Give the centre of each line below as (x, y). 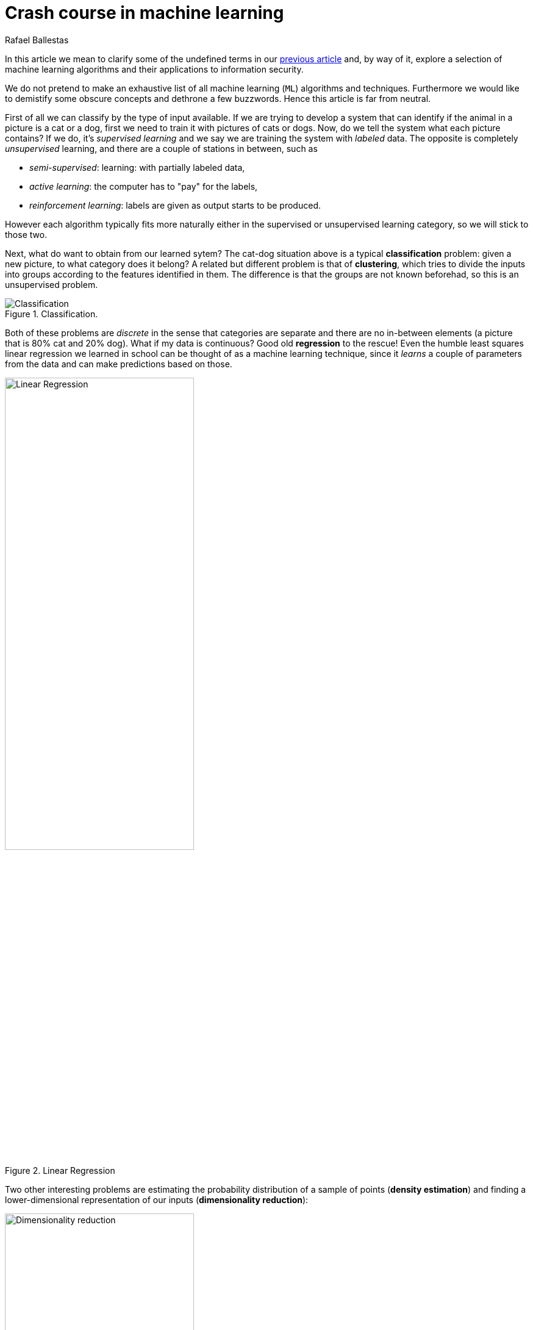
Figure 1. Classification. (52, 314)
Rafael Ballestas (37, 40)
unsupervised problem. (52, 284)
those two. (26, 234)
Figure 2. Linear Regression (60, 1170)
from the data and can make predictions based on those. (119, 364)
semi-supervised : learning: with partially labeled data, (137, 167)
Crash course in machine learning (145, 13)
